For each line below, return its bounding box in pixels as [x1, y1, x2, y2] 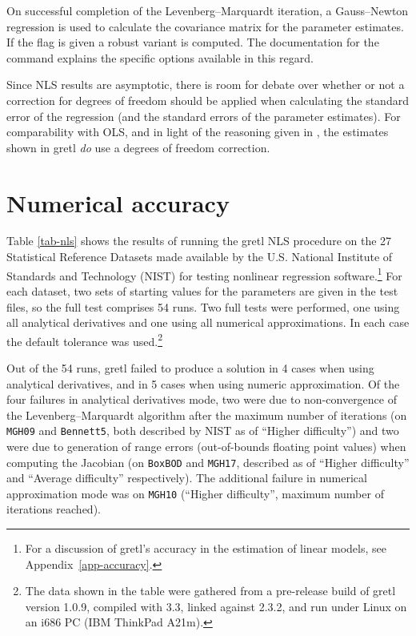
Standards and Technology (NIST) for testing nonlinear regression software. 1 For [6, 264, 402, 284]
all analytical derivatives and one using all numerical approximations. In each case [6, 314, 410, 331]
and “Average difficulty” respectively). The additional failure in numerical [6, 469, 367, 486]
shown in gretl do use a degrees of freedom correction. [6, 139, 270, 155]
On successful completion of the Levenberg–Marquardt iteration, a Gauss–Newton [6, 2, 409, 18]
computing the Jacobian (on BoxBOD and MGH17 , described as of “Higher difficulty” [6, 453, 410, 470]
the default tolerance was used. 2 [6, 330, 163, 349]
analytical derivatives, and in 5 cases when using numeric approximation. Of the [6, 375, 400, 392]
